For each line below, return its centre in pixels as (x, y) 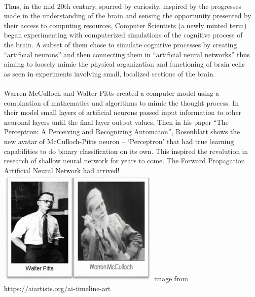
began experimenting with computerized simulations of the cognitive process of (123, 35)
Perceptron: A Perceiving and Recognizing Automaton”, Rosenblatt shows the (122, 131)
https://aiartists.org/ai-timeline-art (57, 288)
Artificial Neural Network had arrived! (62, 170)
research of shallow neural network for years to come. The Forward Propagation (125, 161)
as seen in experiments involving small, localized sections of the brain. (109, 73)
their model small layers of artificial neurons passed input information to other (123, 112)
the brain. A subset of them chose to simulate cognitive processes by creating (121, 44)
